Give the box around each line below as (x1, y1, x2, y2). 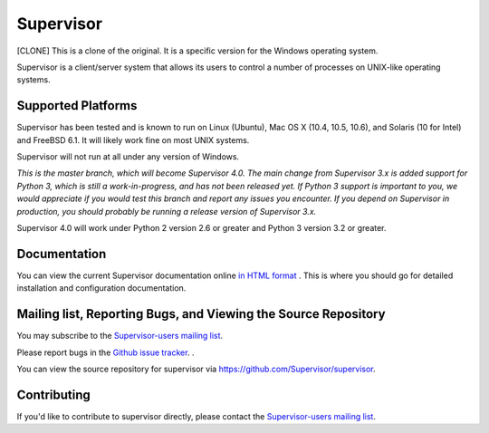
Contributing (16, 387, 91, 402)
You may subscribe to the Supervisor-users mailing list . (16, 331, 224, 342)
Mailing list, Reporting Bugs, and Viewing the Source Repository (16, 306, 386, 322)
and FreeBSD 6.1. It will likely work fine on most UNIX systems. (16, 134, 250, 145)
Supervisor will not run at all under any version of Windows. (16, 151, 240, 162)
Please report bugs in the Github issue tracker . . (16, 347, 195, 358)
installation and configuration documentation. (16, 283, 187, 293)
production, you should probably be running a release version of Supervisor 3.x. (16, 206, 317, 216)
